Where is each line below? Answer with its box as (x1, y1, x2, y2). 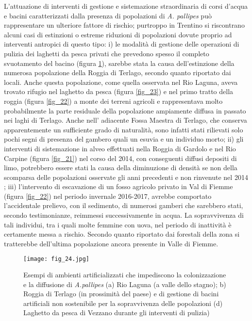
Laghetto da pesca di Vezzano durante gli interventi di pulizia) (23, 307, 210, 318)
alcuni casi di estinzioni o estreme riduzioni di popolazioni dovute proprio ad (4, 29, 232, 39)
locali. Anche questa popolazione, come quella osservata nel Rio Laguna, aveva (4, 77, 238, 87)
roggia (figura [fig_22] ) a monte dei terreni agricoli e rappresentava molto (4, 96, 223, 106)
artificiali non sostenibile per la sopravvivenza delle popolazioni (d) (23, 298, 223, 308)
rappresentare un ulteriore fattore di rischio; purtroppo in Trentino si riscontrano (4, 20, 245, 30)
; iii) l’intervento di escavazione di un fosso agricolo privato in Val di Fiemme (4, 181, 233, 192)
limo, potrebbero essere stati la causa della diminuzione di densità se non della (4, 162, 237, 173)
